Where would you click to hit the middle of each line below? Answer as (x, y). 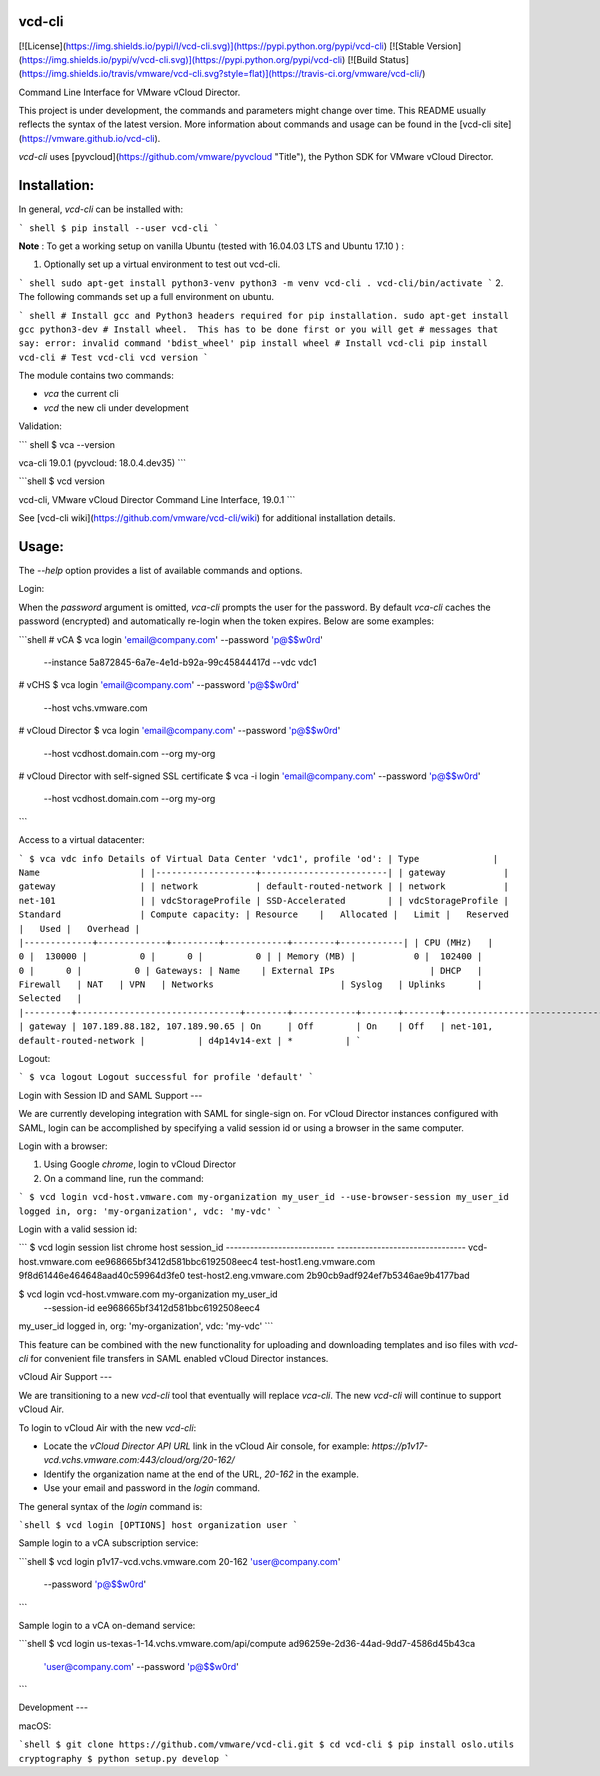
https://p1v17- (400, 1446)
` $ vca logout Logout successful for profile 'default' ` (166, 1077)
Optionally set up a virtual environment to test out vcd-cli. (162, 264)
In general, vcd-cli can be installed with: (101, 209)
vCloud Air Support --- (65, 1377)
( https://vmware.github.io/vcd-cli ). (89, 138)
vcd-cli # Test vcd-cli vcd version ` (113, 357)
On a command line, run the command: (123, 1178)
